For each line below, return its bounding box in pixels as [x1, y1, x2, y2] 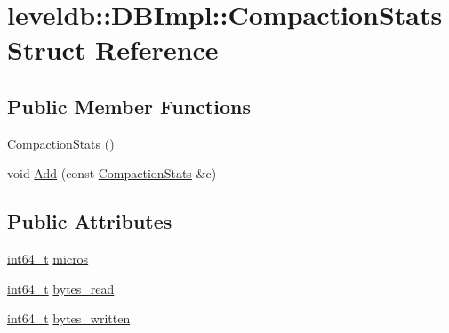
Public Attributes [7, 207, 172, 235]
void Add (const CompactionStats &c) [7, 164, 217, 183]
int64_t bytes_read [7, 279, 115, 297]
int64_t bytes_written [7, 309, 131, 328]
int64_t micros [7, 249, 89, 268]
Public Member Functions [7, 92, 251, 119]
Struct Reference [7, 31, 219, 68]
